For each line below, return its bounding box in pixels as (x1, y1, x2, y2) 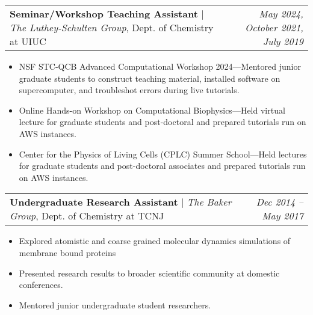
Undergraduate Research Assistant (10, 195, 178, 209)
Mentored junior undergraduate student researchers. (19, 298, 211, 311)
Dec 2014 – (256, 195, 303, 209)
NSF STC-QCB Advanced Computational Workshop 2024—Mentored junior (19, 60, 301, 72)
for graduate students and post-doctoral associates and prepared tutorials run (19, 159, 306, 172)
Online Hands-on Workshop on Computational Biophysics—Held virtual (19, 103, 285, 116)
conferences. (19, 278, 63, 291)
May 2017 (262, 209, 303, 223)
